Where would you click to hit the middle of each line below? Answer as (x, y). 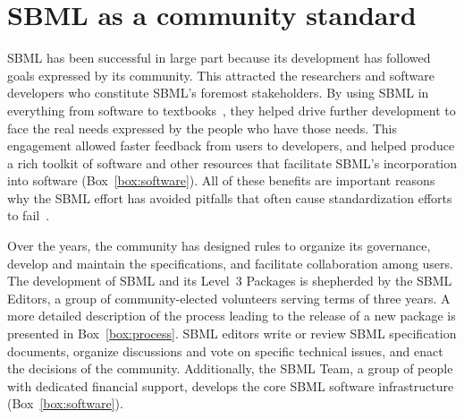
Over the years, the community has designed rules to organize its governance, (219, 246)
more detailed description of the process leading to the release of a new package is (232, 316)
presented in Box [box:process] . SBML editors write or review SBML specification (232, 333)
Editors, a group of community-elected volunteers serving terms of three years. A (229, 298)
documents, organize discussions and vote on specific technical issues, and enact (225, 351)
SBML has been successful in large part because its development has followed (219, 58)
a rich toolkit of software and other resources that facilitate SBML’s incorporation (232, 162)
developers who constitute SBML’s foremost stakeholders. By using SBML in (218, 93)
